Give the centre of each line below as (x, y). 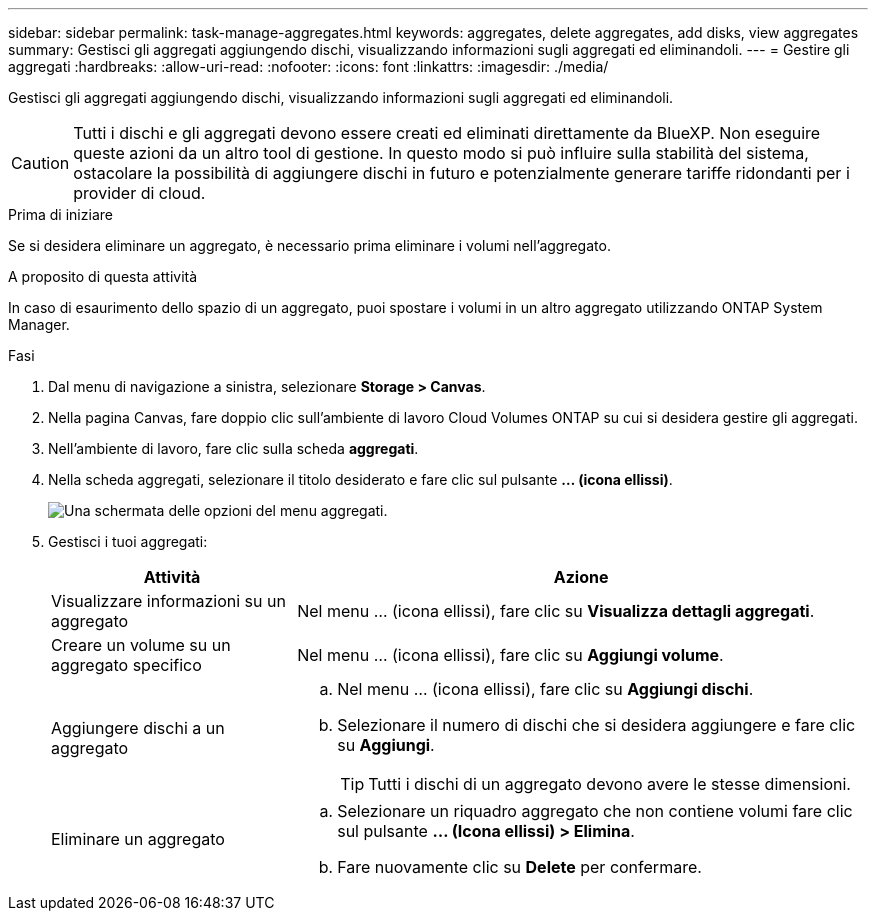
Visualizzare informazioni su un (168, 601)
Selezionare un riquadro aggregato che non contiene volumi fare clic (595, 811)
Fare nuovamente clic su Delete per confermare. (519, 867)
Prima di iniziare (60, 214)
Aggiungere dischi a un (138, 728)
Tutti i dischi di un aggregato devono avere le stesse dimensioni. (609, 784)
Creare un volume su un (141, 645)
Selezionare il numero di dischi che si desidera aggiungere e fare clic (596, 725)
